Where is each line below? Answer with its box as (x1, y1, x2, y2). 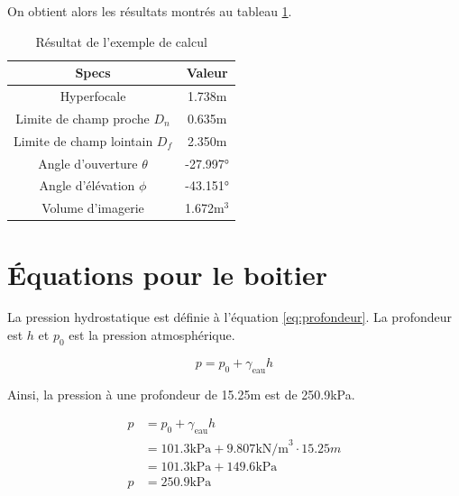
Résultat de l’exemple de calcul (35, 32, 207, 51)
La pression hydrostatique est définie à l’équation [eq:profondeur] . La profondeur (7, 308, 452, 326)
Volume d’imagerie (41, 198, 144, 217)
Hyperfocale (60, 87, 126, 106)
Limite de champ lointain (14, 131, 153, 150)
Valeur (186, 63, 228, 82)
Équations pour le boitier (7, 255, 328, 292)
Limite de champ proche (15, 108, 150, 127)
